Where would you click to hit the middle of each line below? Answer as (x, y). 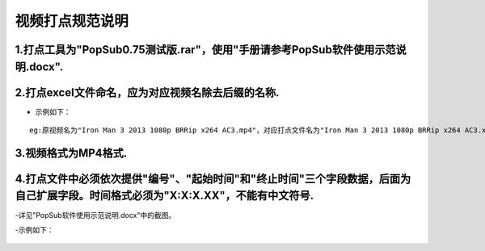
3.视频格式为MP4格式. (71, 153)
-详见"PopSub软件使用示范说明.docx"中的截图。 (95, 215)
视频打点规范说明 (72, 21)
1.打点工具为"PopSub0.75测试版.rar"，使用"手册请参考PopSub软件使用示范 (205, 50)
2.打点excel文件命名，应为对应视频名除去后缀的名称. (147, 92)
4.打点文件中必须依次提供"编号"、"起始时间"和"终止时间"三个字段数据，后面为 (213, 179)
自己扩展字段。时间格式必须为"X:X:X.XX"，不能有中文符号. (164, 196)
